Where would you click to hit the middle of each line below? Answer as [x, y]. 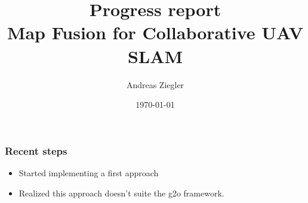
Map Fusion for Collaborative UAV [155, 32]
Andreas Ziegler [155, 84]
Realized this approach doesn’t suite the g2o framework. [121, 193]
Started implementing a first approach [89, 172]
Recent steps [36, 150]
